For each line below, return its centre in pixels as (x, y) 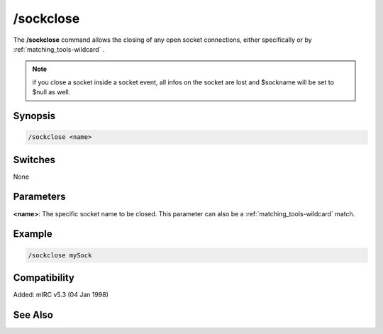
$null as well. (51, 92)
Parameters (39, 197)
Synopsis (34, 116)
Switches (34, 160)
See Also (33, 314)
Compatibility (44, 278)
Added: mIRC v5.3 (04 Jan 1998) (61, 295)
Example (33, 234)
